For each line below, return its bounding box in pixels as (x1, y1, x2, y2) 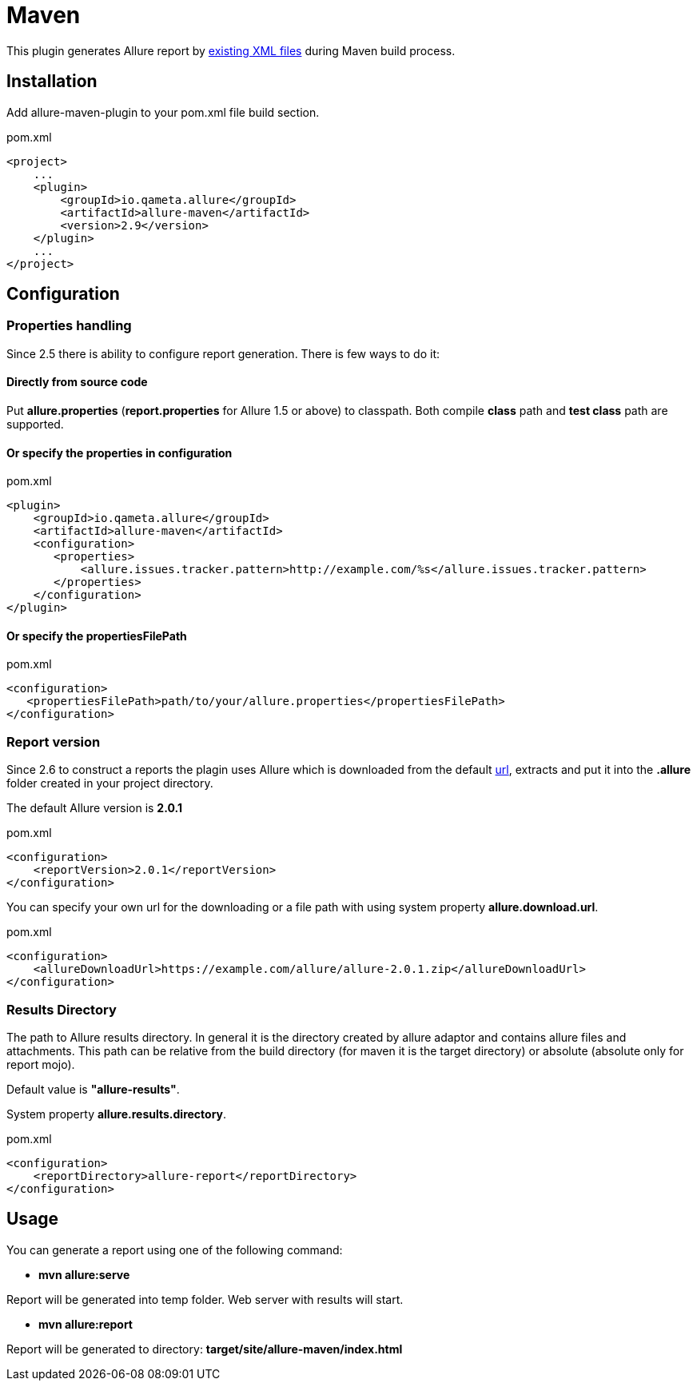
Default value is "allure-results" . (6, 1082, 180, 1096)
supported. (6, 417, 64, 432)
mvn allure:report (38, 1317, 133, 1331)
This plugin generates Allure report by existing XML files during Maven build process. (6, 43, 456, 58)
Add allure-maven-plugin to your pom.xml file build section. (6, 105, 320, 119)
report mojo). (6, 1057, 75, 1071)
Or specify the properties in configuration (6, 445, 233, 460)
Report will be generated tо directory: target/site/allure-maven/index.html (6, 1341, 403, 1356)
